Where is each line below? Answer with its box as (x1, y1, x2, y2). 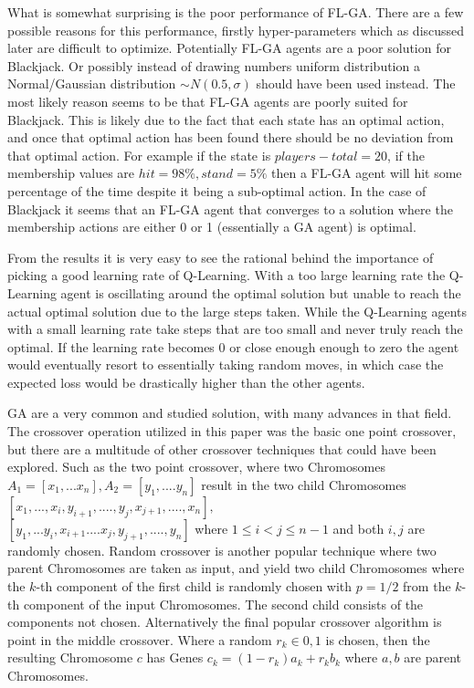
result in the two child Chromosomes (201, 474, 406, 494)
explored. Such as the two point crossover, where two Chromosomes (7, 457, 385, 476)
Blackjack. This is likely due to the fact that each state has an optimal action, (7, 109, 445, 129)
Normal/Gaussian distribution (7, 74, 176, 93)
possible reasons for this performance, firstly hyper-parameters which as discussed (7, 20, 465, 39)
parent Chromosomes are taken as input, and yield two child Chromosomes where (7, 558, 465, 578)
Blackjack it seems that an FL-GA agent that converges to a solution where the (7, 199, 453, 218)
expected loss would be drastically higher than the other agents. (7, 372, 365, 391)
